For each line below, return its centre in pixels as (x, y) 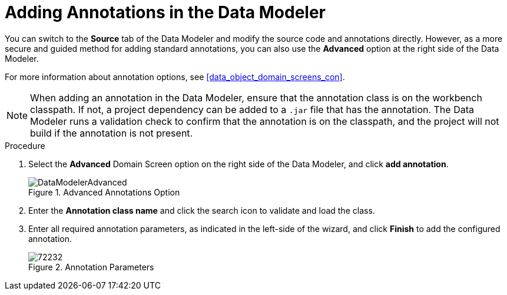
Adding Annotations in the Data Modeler (165, 12)
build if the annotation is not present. (112, 133)
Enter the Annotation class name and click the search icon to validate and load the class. (202, 210)
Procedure (25, 145)
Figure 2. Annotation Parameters (91, 267)
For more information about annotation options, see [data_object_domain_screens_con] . (175, 77)
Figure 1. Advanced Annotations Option (104, 192)
